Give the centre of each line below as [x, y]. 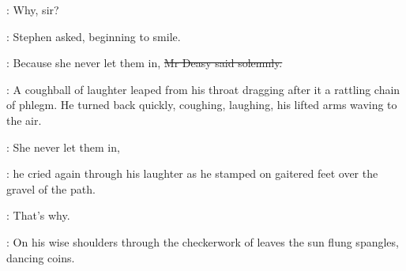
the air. [24, 120]
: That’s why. [38, 215]
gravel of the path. [51, 188]
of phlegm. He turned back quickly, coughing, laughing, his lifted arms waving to [202, 105]
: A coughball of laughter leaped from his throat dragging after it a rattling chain [203, 89]
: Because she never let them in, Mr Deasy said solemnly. [145, 63]
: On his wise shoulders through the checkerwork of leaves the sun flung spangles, [203, 241]
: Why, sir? [33, 9]
